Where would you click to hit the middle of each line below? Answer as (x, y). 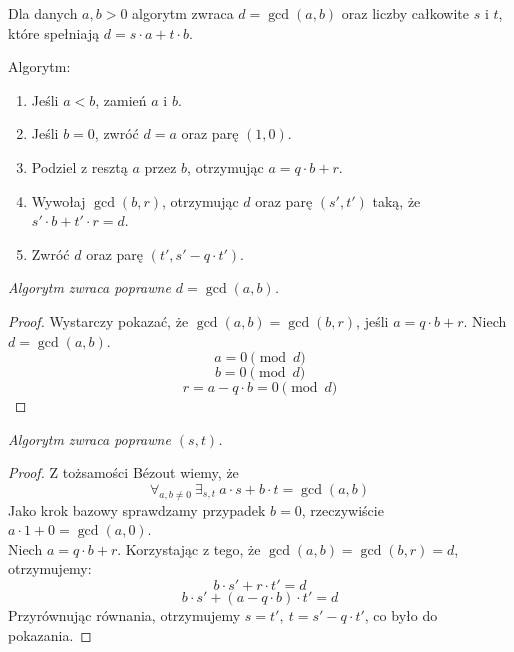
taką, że (396, 200)
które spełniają (54, 32)
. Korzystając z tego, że (189, 548)
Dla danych (43, 13)
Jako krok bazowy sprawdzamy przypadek (137, 509)
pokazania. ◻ (50, 634)
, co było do (401, 615)
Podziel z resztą (79, 166)
